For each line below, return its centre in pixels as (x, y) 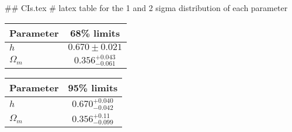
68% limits (95, 33)
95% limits (93, 88)
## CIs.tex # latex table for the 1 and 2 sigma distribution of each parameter (146, 8)
